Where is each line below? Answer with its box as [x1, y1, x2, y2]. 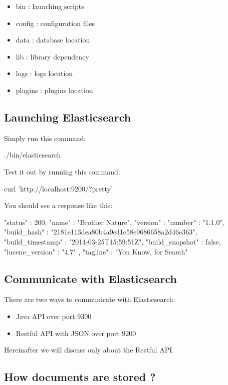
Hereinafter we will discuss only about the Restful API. [4, 344, 174, 355]
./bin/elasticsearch [4, 149, 61, 160]
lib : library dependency [16, 51, 89, 61]
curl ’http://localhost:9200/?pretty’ [4, 183, 113, 193]
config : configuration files [16, 17, 95, 28]
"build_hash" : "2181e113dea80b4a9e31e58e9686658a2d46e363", [4, 226, 197, 237]
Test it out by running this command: [4, 166, 120, 176]
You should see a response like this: [4, 200, 113, 210]
